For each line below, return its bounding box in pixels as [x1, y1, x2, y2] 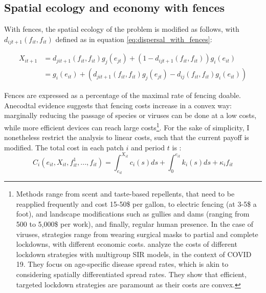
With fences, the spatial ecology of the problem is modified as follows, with [4, 24, 239, 34]
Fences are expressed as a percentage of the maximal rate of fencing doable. [4, 90, 241, 101]
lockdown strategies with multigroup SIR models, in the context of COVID [16, 248, 252, 259]
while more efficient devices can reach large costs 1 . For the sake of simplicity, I [4, 120, 250, 132]
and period [130, 142, 165, 152]
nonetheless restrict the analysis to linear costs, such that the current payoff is [4, 132, 249, 143]
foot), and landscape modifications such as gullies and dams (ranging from [16, 208, 250, 219]
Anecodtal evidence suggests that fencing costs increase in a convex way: [4, 100, 232, 110]
